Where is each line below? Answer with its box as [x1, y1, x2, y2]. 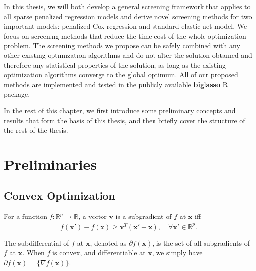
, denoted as [90, 237, 127, 248]
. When [22, 247, 45, 258]
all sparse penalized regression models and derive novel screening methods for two [4, 11, 252, 21]
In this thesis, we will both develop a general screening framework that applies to [4, 1, 251, 11]
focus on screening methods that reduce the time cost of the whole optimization [4, 30, 246, 41]
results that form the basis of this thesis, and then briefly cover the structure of [4, 115, 245, 125]
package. [4, 89, 30, 99]
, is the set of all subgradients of [152, 237, 250, 248]
